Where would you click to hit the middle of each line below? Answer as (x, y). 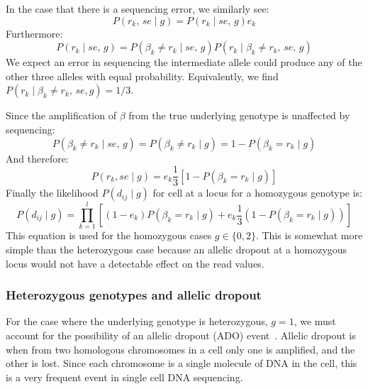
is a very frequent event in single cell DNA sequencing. (124, 377)
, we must (315, 321)
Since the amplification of (61, 115)
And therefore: (37, 158)
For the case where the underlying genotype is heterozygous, (137, 321)
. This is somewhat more (309, 235)
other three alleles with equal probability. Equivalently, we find (142, 76)
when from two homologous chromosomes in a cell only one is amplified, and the (180, 349)
